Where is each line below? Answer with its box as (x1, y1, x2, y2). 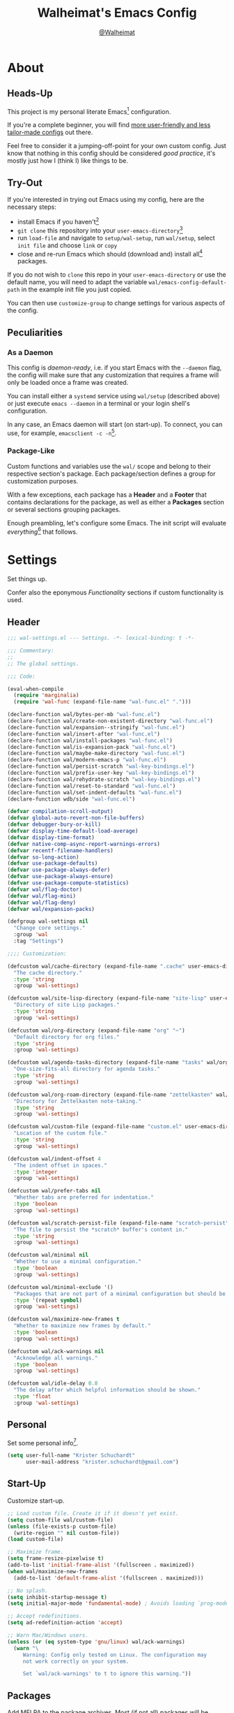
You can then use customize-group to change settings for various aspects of (7, 299, 225, 307)
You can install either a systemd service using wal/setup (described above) (7, 391, 221, 400)
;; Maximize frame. (7, 1549, 64, 1556)
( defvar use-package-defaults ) (7, 860, 98, 867)
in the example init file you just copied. (21, 285, 132, 294)
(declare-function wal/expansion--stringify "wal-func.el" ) (7, 724, 186, 731)
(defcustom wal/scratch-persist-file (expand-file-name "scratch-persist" (7, 1219, 229, 1227)
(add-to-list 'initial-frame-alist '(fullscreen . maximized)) (7, 1561, 195, 1569)
